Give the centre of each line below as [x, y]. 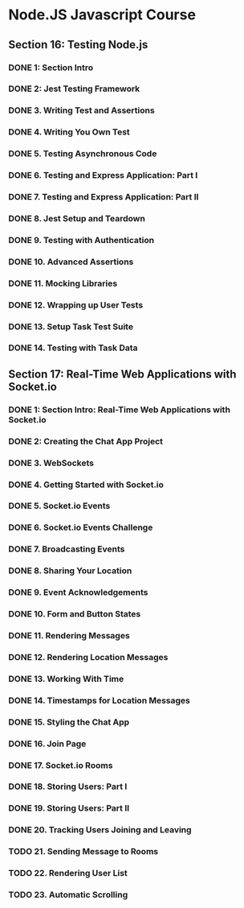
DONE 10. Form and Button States [75, 614]
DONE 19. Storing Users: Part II [69, 808]
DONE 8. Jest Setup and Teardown [77, 218]
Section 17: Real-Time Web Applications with [122, 374]
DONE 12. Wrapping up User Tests [76, 305]
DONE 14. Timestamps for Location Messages [100, 700]
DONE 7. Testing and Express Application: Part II [104, 197]
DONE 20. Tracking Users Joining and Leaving [100, 830]
